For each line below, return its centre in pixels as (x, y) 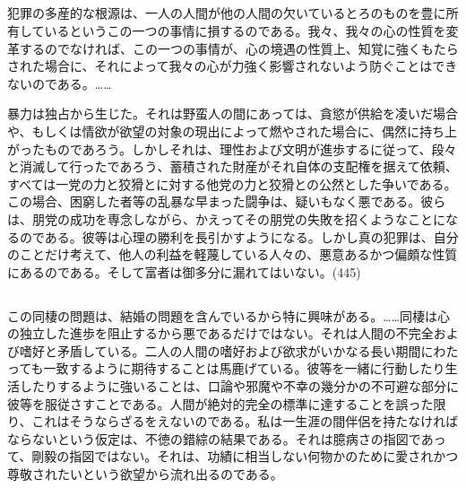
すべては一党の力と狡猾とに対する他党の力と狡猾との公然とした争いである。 (232, 183)
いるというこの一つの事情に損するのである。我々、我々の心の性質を (245, 30)
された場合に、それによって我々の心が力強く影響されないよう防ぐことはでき (233, 66)
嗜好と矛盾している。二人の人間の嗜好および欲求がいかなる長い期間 (220, 350)
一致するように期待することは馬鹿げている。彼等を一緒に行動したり (244, 368)
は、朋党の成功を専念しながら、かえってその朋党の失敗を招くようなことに (226, 218)
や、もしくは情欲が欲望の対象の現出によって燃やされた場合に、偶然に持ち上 (233, 131)
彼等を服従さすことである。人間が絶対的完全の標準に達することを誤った (220, 403)
